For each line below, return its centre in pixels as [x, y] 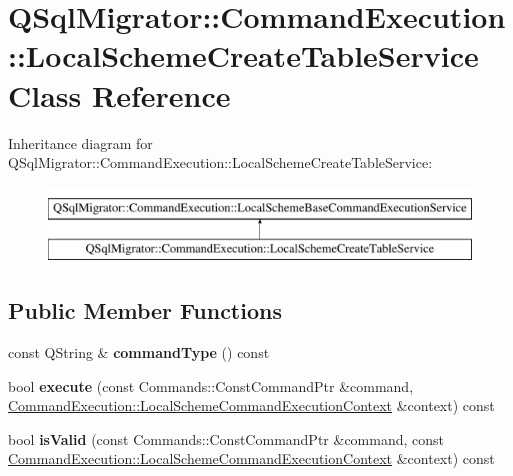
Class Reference [119, 94]
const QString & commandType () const [139, 352]
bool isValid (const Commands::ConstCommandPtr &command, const [226, 438]
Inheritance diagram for [80, 142]
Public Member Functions [145, 310]
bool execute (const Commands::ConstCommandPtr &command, [211, 385]
